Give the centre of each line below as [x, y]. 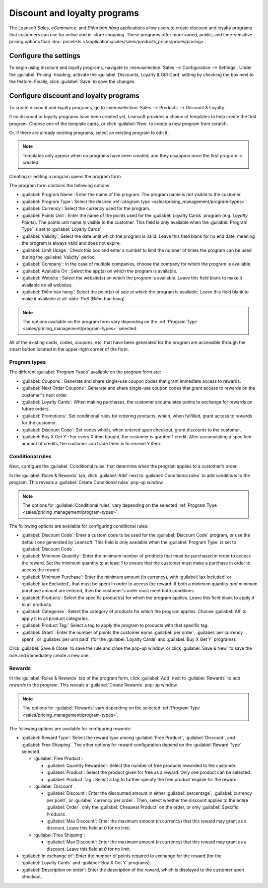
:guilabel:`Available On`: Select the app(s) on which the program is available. [100, 271]
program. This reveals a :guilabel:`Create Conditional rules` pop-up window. [87, 482]
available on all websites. [47, 285]
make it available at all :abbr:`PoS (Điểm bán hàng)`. [74, 299]
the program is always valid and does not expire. [71, 243]
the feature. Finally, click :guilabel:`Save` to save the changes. [72, 81]
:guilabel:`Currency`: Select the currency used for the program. [86, 208]
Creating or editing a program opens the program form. [66, 176]
